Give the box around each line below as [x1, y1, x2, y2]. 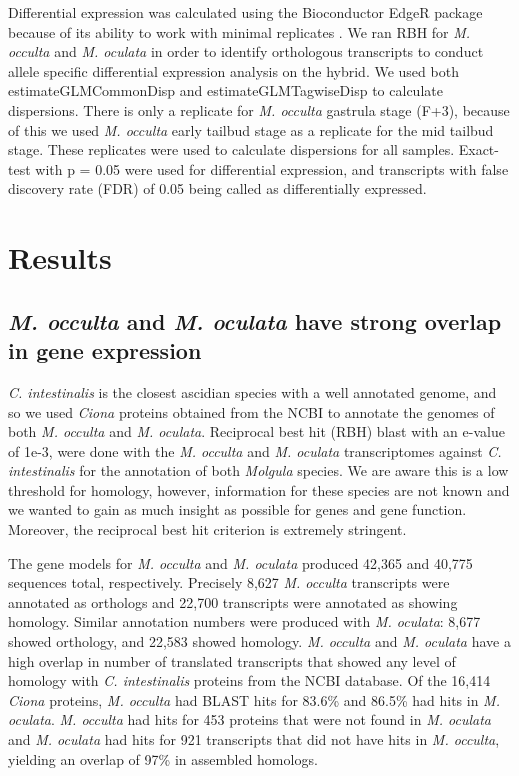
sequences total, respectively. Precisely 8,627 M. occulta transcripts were [8, 572, 450, 593]
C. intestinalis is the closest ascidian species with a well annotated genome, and [8, 381, 497, 402]
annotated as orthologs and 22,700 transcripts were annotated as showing [8, 591, 458, 612]
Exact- [458, 139, 499, 160]
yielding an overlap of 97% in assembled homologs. [8, 748, 318, 769]
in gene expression [8, 335, 202, 366]
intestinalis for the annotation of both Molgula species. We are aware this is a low [8, 460, 509, 481]
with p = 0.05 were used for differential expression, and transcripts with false [35, 158, 509, 179]
